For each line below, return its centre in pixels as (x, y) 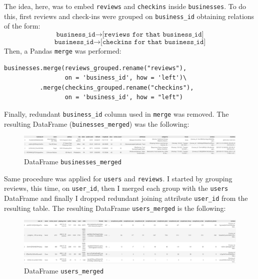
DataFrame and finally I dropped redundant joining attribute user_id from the (126, 198)
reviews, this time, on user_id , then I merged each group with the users (116, 188)
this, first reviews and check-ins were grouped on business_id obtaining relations (129, 16)
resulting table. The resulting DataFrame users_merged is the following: (115, 208)
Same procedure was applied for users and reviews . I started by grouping (118, 178)
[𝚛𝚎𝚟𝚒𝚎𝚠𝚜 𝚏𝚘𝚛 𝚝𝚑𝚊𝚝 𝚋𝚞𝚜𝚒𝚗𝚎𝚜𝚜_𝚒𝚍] (153, 34)
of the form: (22, 26)
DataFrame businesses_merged (73, 162)
